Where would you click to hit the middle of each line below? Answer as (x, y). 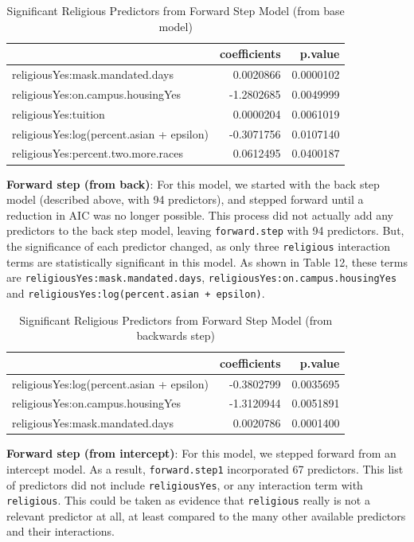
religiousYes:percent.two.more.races (98, 153)
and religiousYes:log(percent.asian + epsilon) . (136, 292)
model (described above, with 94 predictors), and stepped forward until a (185, 199)
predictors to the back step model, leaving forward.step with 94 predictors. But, (205, 230)
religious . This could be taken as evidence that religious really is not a (188, 500)
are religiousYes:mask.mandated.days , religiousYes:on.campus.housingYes (202, 277)
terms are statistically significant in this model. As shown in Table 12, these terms (207, 261)
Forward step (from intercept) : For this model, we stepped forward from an (201, 453)
